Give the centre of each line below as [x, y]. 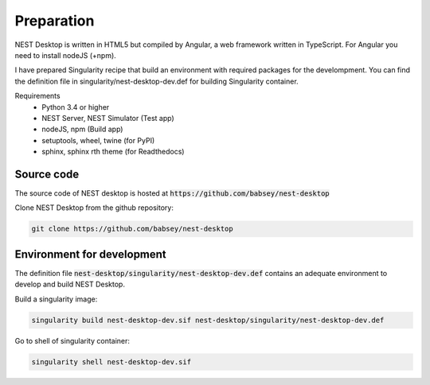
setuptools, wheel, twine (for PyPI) [98, 140]
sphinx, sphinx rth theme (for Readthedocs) [113, 152]
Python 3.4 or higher [76, 107]
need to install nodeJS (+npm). [66, 55]
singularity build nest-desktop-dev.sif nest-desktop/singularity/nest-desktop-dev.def [208, 320]
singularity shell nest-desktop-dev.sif [111, 362]
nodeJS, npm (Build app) [82, 129]
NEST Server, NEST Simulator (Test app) [108, 118]
